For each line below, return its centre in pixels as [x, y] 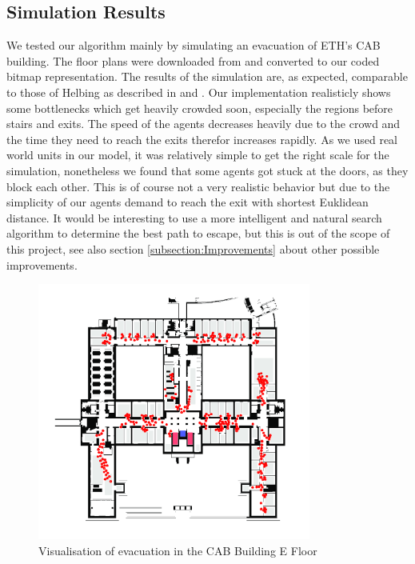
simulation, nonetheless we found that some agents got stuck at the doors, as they [207, 170]
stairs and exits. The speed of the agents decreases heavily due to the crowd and [204, 124]
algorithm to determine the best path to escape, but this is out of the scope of [198, 233]
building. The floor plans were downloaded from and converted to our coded [193, 60]
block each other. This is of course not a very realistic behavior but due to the [198, 186]
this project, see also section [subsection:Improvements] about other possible [193, 248]
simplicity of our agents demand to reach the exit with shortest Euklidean [188, 202]
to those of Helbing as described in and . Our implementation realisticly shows [199, 92]
